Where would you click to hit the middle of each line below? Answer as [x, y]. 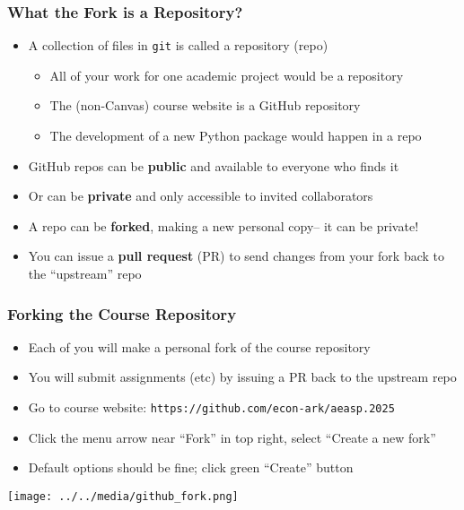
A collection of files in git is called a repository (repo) [178, 45]
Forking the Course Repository [122, 313]
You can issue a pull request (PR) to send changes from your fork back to [236, 256]
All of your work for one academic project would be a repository [227, 75]
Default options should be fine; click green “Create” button [191, 467]
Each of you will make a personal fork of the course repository [199, 346]
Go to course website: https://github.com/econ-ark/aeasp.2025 [211, 407]
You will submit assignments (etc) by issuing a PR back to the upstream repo [242, 377]
